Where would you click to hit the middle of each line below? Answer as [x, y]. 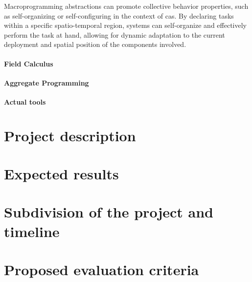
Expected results [61, 174]
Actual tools [25, 101]
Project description [70, 135]
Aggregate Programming [46, 82]
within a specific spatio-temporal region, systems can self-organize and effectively [125, 25]
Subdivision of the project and [109, 212]
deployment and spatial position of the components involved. [95, 44]
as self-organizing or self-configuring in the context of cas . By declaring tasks [119, 15]
